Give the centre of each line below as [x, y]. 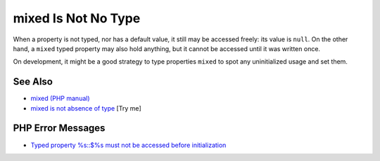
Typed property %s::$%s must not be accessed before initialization [128, 145]
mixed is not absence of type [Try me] [86, 108]
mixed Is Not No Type [77, 18]
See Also [33, 82]
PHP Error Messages [59, 128]
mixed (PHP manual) [61, 99]
